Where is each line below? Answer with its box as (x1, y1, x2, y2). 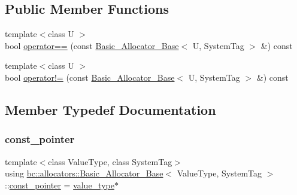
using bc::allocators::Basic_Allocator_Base (5, 167, 163, 179)
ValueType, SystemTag (177, 167, 262, 179)
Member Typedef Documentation (5, 100, 216, 118)
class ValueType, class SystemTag (48, 155, 172, 167)
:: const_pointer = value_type (5, 178, 114, 191)
